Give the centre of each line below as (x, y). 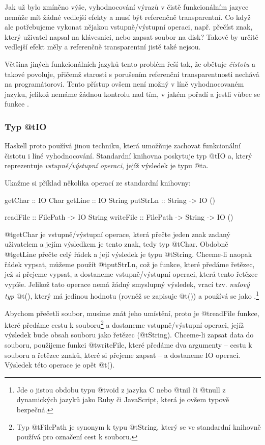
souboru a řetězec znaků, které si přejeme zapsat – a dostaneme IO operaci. (123, 355)
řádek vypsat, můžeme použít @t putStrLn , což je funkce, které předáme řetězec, (130, 264)
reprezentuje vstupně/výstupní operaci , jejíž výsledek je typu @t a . (107, 165)
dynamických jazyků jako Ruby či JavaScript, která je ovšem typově (123, 399)
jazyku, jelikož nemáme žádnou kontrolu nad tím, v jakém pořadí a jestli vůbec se (132, 94)
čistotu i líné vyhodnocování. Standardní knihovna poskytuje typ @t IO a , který (128, 155)
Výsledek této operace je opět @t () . (60, 365)
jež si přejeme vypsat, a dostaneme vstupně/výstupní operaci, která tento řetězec (131, 274)
